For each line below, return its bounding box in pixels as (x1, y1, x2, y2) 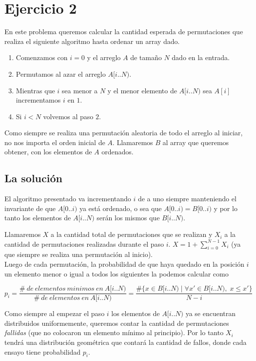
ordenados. (101, 147, 134, 157)
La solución (4, 170, 62, 186)
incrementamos (16, 95, 61, 105)
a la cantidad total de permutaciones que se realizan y (51, 229, 213, 239)
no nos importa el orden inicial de (4, 137, 105, 147)
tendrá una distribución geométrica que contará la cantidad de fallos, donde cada (4, 337, 247, 347)
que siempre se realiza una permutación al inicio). (4, 249, 153, 259)
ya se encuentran (185, 308, 236, 319)
